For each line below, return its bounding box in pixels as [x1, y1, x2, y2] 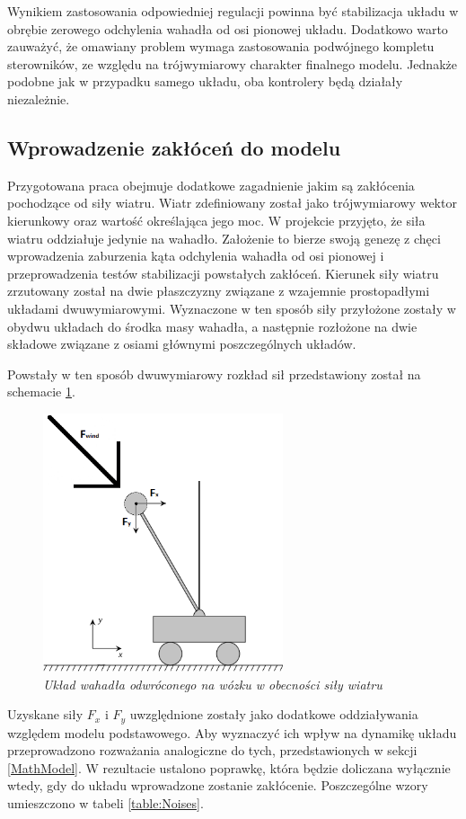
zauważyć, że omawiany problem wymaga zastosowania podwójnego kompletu [7, 37, 435, 56]
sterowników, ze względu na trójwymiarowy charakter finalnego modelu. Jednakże [7, 54, 457, 73]
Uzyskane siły [7, 705, 84, 724]
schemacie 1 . [7, 382, 75, 401]
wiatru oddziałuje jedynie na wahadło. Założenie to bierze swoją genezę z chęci [7, 228, 441, 247]
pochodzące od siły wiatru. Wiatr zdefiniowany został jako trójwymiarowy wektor [7, 193, 457, 212]
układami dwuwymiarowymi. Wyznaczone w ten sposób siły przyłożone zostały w [7, 298, 456, 317]
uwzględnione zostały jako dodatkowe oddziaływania [129, 705, 418, 724]
